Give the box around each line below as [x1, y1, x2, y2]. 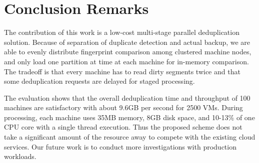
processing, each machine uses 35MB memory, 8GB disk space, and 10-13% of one [4, 112, 255, 122]
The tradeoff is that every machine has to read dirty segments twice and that [4, 66, 240, 76]
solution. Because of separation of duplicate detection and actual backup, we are [4, 36, 250, 47]
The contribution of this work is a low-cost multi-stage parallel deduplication [4, 27, 239, 37]
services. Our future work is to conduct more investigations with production [4, 141, 236, 152]
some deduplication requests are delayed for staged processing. [4, 76, 195, 86]
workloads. [4, 151, 36, 162]
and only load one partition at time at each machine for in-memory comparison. [4, 56, 249, 66]
